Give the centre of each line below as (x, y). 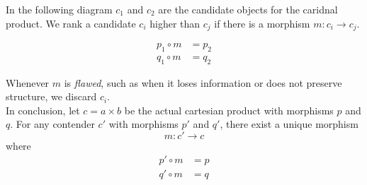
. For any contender (52, 124)
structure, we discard (51, 96)
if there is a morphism (262, 23)
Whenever (28, 82)
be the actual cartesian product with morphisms (229, 110)
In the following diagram (59, 9)
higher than (175, 23)
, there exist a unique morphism (289, 124)
